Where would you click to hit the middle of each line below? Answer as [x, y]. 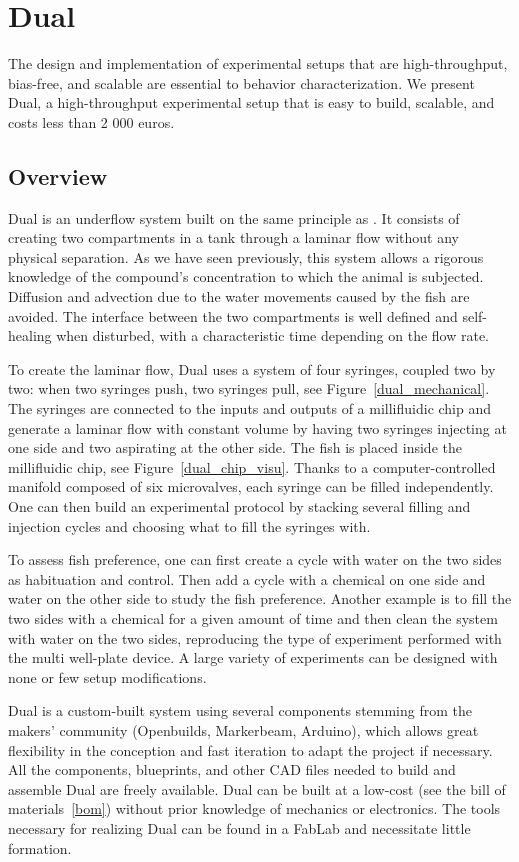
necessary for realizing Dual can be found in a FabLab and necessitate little [239, 827]
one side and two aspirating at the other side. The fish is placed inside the [235, 447]
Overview [58, 175]
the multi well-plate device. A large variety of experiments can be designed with [253, 657]
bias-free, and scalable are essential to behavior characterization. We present [241, 82]
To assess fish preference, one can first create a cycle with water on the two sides [255, 559]
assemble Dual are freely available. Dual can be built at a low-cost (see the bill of [257, 788]
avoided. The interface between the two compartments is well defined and [233, 315]
